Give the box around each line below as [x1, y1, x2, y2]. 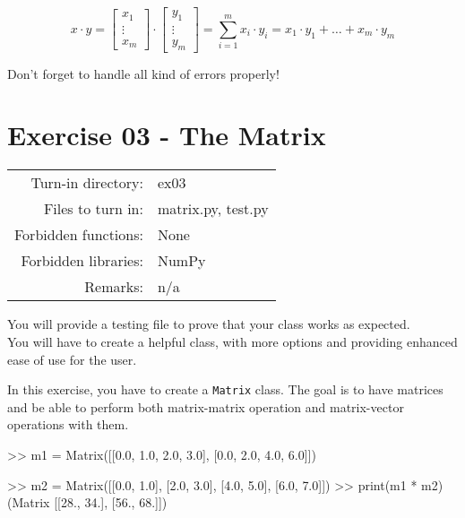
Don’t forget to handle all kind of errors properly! [7, 64, 280, 82]
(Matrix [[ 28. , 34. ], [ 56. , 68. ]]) [7, 493, 168, 512]
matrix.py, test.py [157, 198, 269, 220]
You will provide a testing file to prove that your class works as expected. [7, 315, 410, 333]
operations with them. [7, 415, 129, 434]
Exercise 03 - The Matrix [7, 117, 326, 153]
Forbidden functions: [14, 224, 143, 246]
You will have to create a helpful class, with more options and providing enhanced [7, 332, 458, 350]
